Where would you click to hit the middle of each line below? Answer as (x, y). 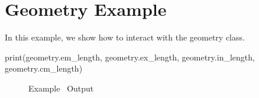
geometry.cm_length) (44, 68)
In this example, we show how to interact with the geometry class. (125, 37)
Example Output (61, 88)
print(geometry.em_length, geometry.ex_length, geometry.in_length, (130, 57)
